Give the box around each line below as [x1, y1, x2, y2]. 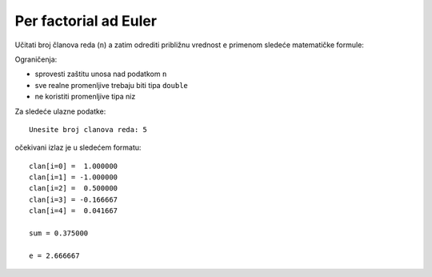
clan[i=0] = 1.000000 [29, 161, 118, 171]
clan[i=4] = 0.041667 [29, 207, 118, 215]
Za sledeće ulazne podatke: [14, 106, 106, 116]
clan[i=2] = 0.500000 [29, 184, 118, 193]
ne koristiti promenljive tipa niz [34, 92, 136, 102]
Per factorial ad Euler [14, 12, 158, 30]
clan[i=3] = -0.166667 [29, 195, 118, 204]
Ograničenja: [14, 54, 58, 64]
